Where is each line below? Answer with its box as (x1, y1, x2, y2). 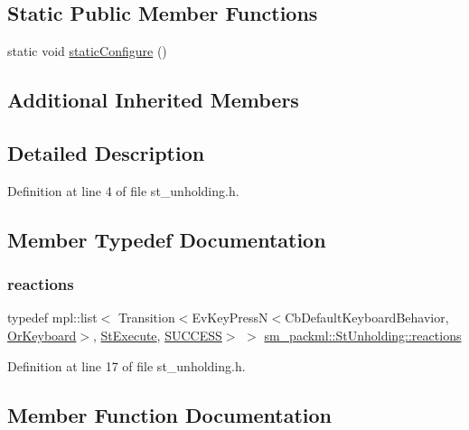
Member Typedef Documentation (7, 225, 326, 253)
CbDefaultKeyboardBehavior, (285, 308, 449, 327)
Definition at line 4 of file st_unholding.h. (7, 181, 239, 200)
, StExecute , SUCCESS (92, 325, 222, 344)
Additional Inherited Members (7, 86, 299, 114)
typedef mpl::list (7, 308, 98, 327)
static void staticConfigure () (7, 42, 167, 61)
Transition (117, 308, 175, 327)
